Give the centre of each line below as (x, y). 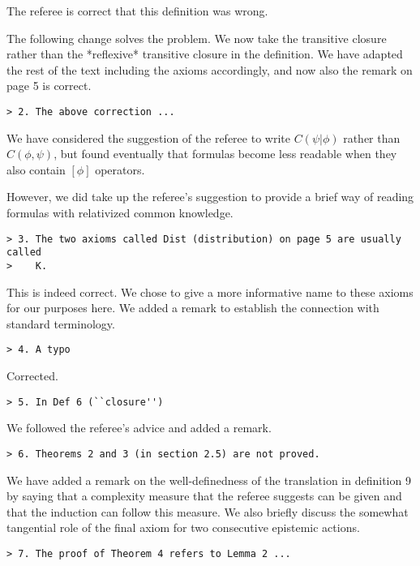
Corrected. (32, 375)
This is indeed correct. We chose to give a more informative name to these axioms (210, 292)
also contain (36, 169)
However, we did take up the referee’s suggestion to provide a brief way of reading (210, 197)
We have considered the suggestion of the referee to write (148, 137)
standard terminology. (61, 323)
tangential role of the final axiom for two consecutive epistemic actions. (183, 527)
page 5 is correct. (49, 86)
